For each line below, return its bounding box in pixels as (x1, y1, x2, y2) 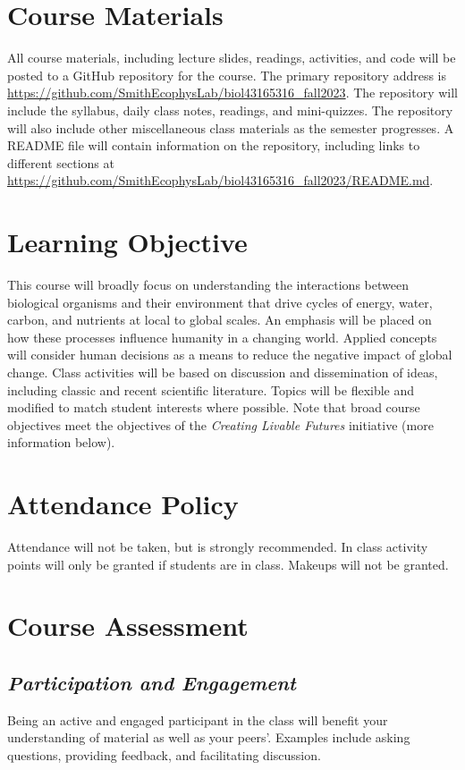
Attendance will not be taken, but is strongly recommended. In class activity (7, 537, 428, 556)
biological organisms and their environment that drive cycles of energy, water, (7, 292, 433, 311)
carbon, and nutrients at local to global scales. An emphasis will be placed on (7, 310, 432, 329)
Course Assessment (7, 607, 249, 644)
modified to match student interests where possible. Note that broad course (7, 398, 420, 417)
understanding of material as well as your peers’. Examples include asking (7, 728, 410, 747)
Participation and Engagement (7, 669, 296, 697)
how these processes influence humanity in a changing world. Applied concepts (7, 327, 437, 346)
